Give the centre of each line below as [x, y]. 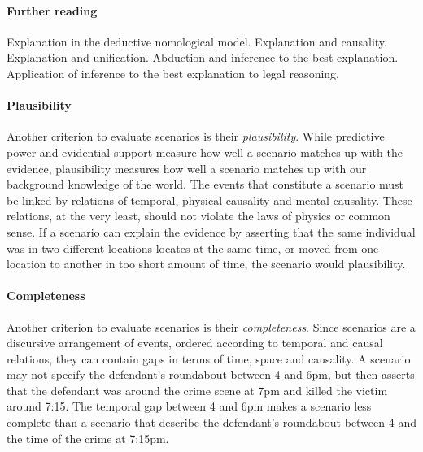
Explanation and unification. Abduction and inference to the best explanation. [203, 57]
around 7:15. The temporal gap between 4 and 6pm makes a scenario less [189, 406]
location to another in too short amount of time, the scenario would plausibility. [206, 264]
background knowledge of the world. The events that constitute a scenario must [205, 184]
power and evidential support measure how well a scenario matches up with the [205, 152]
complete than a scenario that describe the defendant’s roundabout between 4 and [211, 422]
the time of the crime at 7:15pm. [88, 438]
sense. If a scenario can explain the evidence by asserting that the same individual [211, 231]
